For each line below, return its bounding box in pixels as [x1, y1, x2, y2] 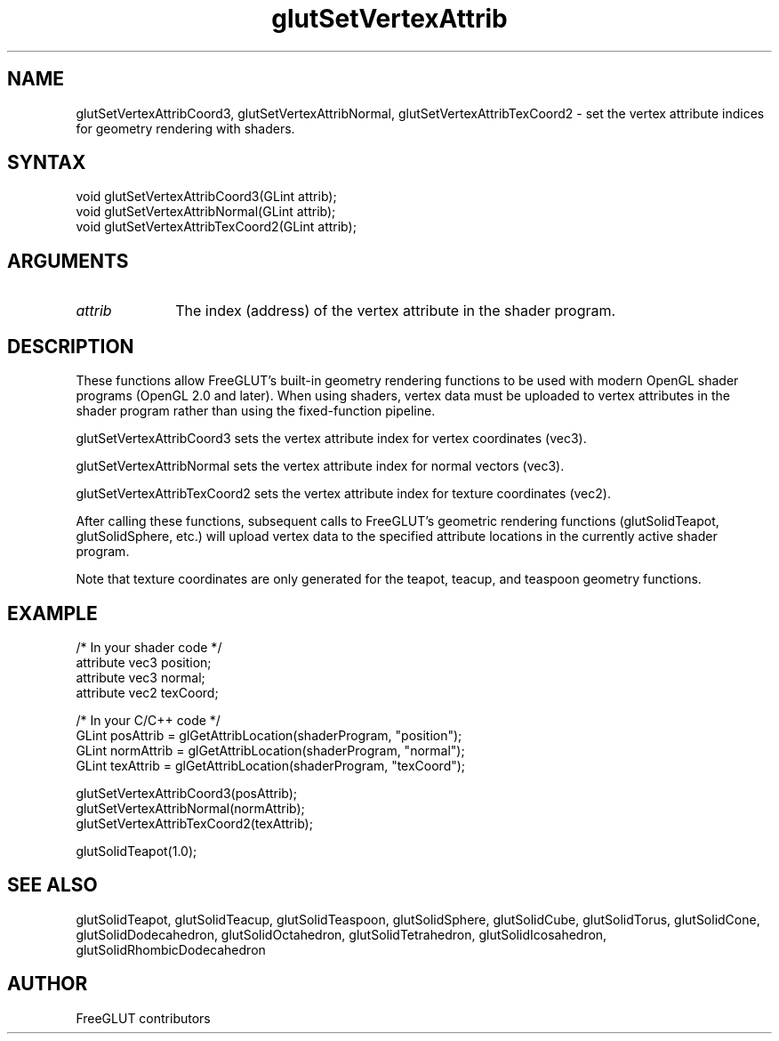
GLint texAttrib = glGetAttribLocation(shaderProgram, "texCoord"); [76, 757, 466, 773]
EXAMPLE [7, 601, 98, 625]
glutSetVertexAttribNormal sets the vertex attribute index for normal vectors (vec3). [76, 458, 565, 474]
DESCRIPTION [7, 335, 134, 358]
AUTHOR [7, 972, 88, 996]
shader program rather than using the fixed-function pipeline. [76, 403, 436, 419]
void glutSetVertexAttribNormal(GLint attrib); [76, 204, 336, 220]
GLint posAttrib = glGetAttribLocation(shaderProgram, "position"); [76, 727, 462, 743]
